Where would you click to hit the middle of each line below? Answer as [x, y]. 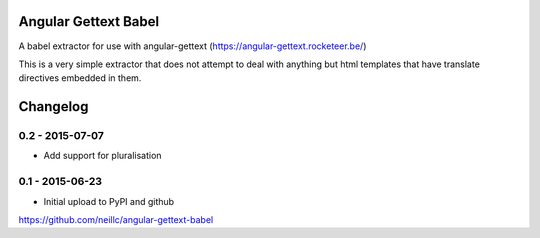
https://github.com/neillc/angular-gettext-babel [116, 219]
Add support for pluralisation [102, 156]
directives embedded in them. [80, 78]
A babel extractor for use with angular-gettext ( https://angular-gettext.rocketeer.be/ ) [192, 46]
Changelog [53, 106]
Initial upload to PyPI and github [109, 201]
